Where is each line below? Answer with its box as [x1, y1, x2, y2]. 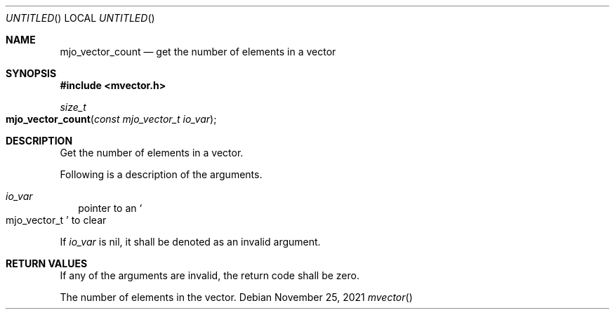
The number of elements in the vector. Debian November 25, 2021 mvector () [60, 291, 413, 303]
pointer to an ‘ [78, 202, 143, 214]
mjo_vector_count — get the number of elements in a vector [60, 46, 336, 58]
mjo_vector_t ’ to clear [6, 214, 107, 226]
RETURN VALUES [6, 257, 88, 269]
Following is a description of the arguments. [60, 168, 263, 180]
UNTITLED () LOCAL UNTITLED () [6, 12, 155, 24]
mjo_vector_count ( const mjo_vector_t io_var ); [6, 113, 217, 125]
